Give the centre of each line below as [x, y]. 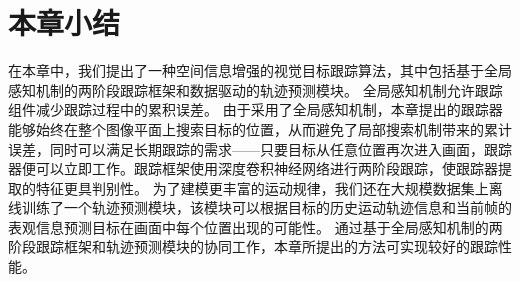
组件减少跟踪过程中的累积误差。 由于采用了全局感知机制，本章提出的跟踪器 [255, 109]
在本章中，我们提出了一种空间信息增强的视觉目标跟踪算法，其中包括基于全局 [260, 70]
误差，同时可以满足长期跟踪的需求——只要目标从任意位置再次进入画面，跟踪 [260, 148]
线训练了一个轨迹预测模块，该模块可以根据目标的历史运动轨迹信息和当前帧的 [260, 207]
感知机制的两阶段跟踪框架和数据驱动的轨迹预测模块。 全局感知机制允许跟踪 [255, 89]
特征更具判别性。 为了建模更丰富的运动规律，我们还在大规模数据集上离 [269, 187]
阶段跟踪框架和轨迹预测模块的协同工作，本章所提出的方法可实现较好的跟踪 [253, 246]
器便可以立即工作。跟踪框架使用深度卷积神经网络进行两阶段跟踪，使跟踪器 [253, 168]
